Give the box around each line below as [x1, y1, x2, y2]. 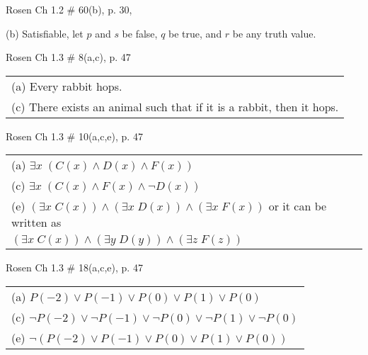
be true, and [168, 26, 222, 40]
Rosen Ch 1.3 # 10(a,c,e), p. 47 [6, 128, 143, 143]
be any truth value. [232, 26, 316, 40]
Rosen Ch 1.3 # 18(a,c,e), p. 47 [6, 260, 143, 275]
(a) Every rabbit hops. [11, 77, 122, 94]
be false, [122, 26, 158, 40]
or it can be [268, 198, 327, 215]
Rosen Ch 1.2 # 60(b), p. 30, [6, 2, 132, 16]
